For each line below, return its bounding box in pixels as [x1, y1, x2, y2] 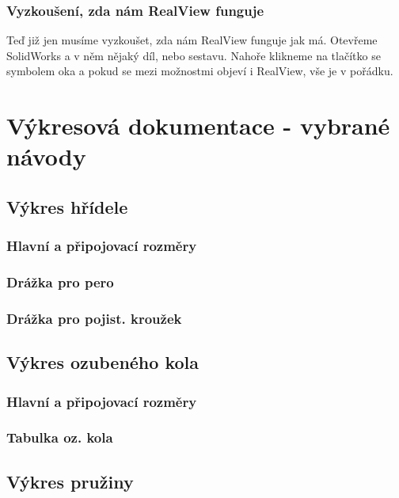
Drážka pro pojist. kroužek [6, 308, 182, 328]
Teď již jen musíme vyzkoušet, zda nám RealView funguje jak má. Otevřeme [6, 32, 378, 48]
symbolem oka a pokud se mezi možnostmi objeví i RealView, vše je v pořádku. [6, 63, 393, 79]
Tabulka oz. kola [6, 428, 113, 447]
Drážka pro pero [6, 272, 114, 292]
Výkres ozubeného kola [6, 350, 199, 374]
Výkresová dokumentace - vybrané [6, 109, 390, 142]
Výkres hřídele [6, 194, 128, 219]
